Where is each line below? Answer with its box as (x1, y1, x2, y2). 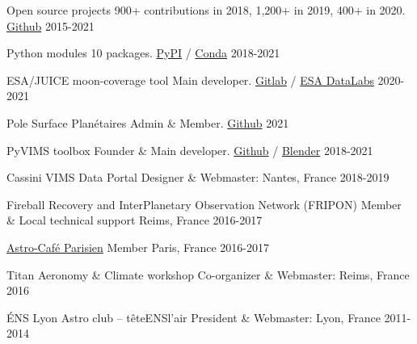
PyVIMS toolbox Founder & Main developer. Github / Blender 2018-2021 (6, 141, 373, 158)
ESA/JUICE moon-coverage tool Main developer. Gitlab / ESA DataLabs (6, 71, 374, 88)
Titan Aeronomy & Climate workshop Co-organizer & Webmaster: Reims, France (6, 266, 410, 283)
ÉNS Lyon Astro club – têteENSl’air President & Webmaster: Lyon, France (6, 308, 381, 325)
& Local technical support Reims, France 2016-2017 (6, 212, 263, 229)
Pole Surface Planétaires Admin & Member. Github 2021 (6, 114, 289, 131)
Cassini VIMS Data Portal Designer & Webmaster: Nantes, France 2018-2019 (6, 169, 390, 186)
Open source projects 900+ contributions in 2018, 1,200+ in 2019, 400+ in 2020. (6, 2, 406, 18)
